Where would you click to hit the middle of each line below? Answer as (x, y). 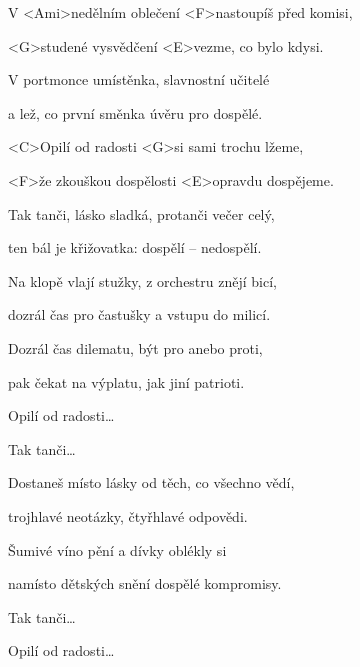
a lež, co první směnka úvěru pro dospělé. (135, 112)
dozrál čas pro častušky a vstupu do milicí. (139, 314)
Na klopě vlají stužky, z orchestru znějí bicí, (142, 280)
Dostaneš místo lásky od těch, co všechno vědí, (151, 482)
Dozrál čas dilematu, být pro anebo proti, (135, 347)
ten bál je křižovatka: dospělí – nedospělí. (135, 247)
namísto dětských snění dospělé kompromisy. (145, 583)
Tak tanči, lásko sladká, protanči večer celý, (141, 213)
